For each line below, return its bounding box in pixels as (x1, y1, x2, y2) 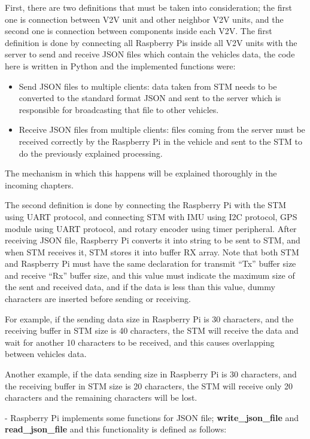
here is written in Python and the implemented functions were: (5, 59, 236, 72)
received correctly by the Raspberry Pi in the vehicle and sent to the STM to (19, 135, 303, 147)
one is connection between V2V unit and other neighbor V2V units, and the (5, 13, 284, 25)
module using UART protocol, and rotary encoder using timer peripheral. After (5, 222, 297, 234)
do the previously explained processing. (19, 147, 163, 159)
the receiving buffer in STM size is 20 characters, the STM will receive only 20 (5, 379, 293, 392)
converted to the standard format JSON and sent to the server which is (19, 92, 281, 104)
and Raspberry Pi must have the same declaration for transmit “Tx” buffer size (5, 257, 296, 270)
